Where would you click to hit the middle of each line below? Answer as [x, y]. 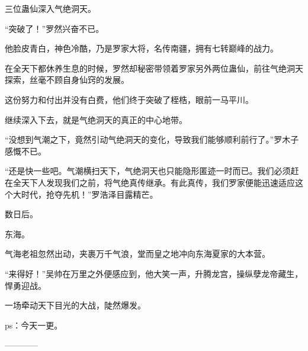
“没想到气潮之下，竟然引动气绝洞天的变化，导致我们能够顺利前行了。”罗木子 [152, 139]
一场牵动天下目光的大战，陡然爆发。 [75, 305]
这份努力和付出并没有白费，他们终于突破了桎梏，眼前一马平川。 [129, 99]
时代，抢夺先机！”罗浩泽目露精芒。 [89, 194]
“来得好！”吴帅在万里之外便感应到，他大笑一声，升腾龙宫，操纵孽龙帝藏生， [154, 273]
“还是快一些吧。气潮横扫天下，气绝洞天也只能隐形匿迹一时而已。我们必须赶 [152, 171]
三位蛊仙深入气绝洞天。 [50, 8]
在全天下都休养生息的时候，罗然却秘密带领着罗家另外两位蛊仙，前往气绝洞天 [154, 68]
